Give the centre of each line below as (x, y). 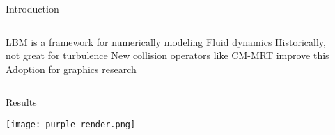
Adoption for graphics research (71, 69)
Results (21, 102)
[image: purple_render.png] (71, 124)
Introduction (32, 8)
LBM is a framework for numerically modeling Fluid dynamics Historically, (166, 41)
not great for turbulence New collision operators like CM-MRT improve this (167, 55)
